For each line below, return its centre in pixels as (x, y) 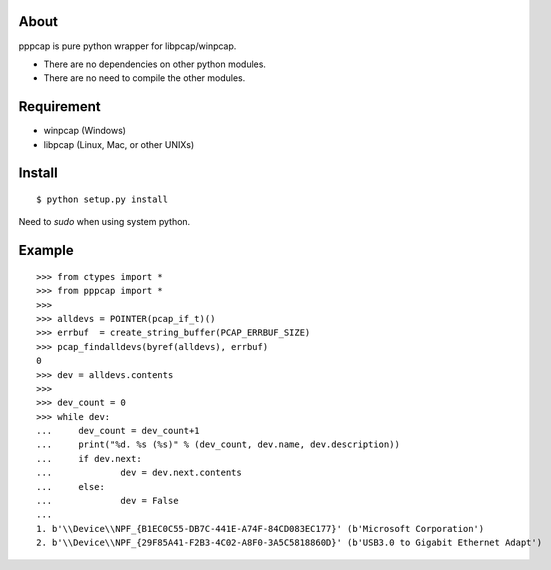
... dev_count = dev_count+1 (118, 431)
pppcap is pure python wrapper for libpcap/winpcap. (127, 46)
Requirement (60, 106)
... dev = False (107, 501)
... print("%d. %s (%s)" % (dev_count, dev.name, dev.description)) (218, 444)
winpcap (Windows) (85, 131)
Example (46, 250)
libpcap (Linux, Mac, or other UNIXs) (119, 144)
